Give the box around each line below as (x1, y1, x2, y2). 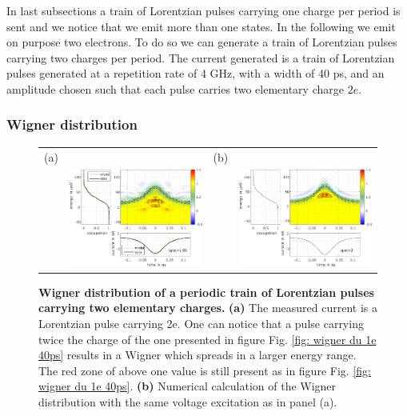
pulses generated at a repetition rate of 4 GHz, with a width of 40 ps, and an (6, 65, 385, 82)
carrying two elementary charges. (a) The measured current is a (38, 299, 377, 316)
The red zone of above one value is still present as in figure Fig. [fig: (38, 362, 371, 378)
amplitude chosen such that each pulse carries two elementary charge (6, 80, 344, 97)
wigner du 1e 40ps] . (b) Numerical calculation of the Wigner (38, 378, 337, 394)
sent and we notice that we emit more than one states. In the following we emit (6, 18, 396, 34)
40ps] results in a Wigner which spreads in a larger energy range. (38, 346, 357, 363)
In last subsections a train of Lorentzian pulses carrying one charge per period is (6, 2, 401, 18)
